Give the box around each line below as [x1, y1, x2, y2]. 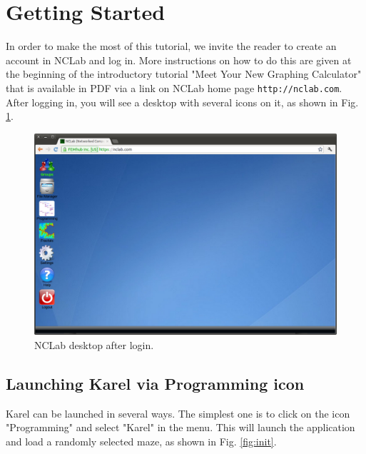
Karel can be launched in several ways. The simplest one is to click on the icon [6, 405, 350, 420]
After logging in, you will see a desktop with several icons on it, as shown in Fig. [6, 94, 359, 109]
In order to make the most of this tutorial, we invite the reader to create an [6, 39, 337, 54]
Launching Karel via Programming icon [6, 372, 305, 394]
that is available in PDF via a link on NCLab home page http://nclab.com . [6, 80, 342, 95]
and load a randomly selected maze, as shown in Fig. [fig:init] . [6, 433, 277, 448]
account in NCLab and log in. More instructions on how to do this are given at [6, 52, 352, 67]
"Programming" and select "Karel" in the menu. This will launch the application [6, 420, 355, 435]
